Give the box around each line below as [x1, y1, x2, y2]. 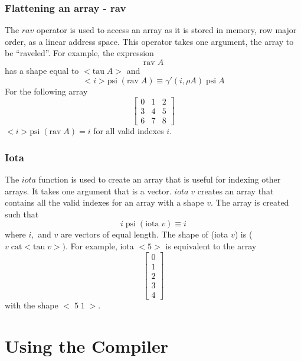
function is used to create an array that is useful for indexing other [38, 173, 281, 186]
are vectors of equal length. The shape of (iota [60, 228, 228, 240]
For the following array [5, 84, 88, 97]
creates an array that [197, 184, 274, 197]
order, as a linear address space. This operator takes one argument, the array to [5, 35, 294, 47]
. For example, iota [66, 240, 134, 252]
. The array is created [210, 196, 289, 209]
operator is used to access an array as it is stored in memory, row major [36, 24, 297, 36]
